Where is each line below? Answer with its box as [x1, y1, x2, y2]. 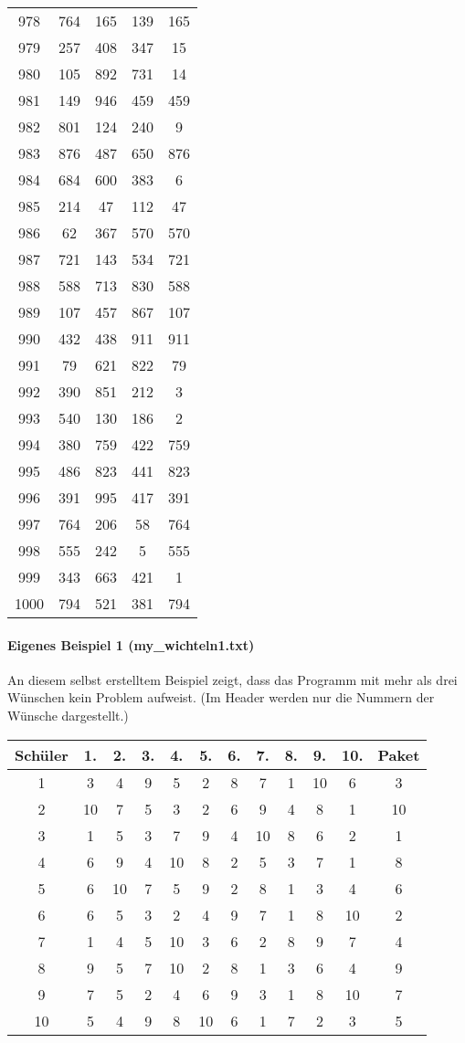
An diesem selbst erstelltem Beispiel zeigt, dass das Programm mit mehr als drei [7, 669, 458, 689]
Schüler [15, 743, 69, 765]
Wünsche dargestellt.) [7, 705, 129, 724]
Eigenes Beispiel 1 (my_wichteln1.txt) [7, 635, 255, 654]
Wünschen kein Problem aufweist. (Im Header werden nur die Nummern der [7, 688, 435, 707]
